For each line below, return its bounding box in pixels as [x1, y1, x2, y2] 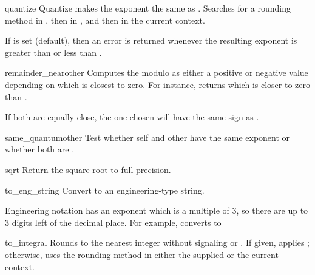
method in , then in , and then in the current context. [5, 13, 205, 26]
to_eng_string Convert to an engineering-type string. [5, 183, 205, 196]
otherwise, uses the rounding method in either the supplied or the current [5, 248, 279, 260]
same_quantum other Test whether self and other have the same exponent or [5, 131, 290, 143]
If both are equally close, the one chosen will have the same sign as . [5, 110, 259, 123]
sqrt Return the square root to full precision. [5, 163, 171, 175]
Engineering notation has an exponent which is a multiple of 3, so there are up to [5, 204, 308, 217]
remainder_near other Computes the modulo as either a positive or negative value [5, 66, 308, 79]
